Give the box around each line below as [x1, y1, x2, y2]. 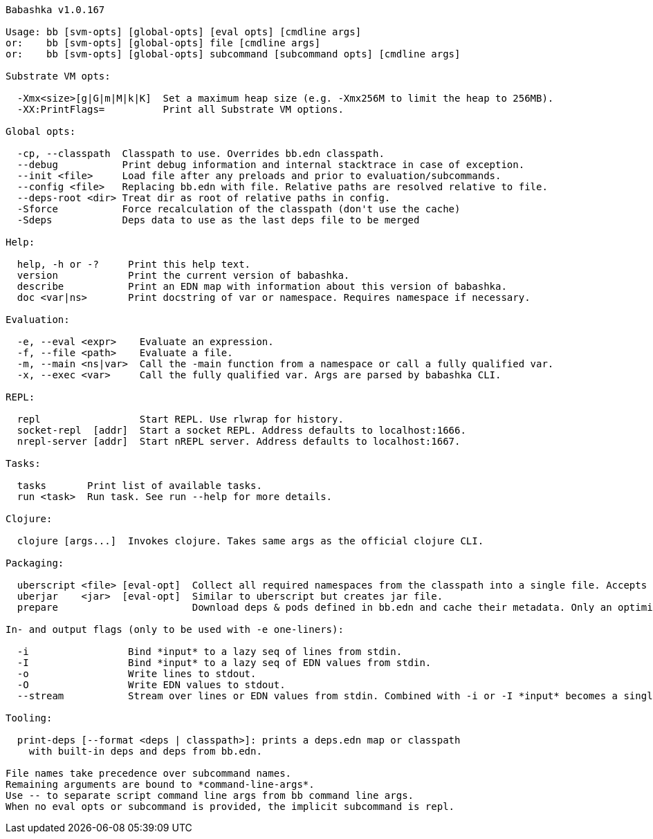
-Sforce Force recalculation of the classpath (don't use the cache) [17, 203, 461, 214]
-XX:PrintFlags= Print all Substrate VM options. [17, 104, 344, 115]
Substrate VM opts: [6, 71, 111, 82]
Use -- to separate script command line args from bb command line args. [6, 790, 414, 801]
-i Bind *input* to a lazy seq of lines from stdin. [17, 646, 403, 657]
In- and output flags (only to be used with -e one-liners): [6, 624, 344, 635]
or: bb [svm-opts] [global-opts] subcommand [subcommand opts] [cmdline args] [6, 48, 461, 59]
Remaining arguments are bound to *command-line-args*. [6, 779, 315, 790]
